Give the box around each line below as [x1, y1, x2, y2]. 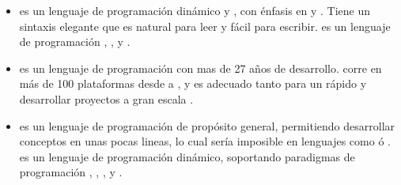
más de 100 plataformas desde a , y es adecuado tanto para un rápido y [19, 75, 367, 92]
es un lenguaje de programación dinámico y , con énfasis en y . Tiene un [19, 2, 371, 18]
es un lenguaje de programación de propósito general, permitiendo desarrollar [19, 117, 395, 134]
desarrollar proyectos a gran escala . [19, 90, 194, 107]
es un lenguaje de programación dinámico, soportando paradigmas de [19, 148, 355, 164]
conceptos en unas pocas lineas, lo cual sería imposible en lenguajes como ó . [19, 133, 391, 149]
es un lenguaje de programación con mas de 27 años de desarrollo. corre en [19, 59, 382, 76]
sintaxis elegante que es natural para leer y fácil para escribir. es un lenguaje [19, 17, 391, 34]
